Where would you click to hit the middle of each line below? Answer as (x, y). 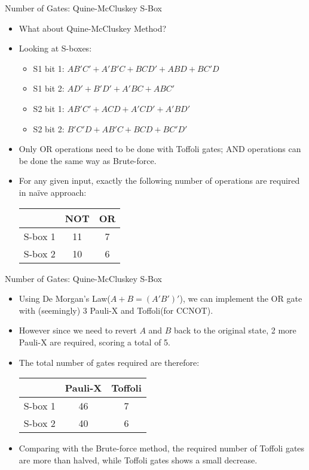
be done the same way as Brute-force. (88, 160)
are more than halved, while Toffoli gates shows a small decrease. (138, 460)
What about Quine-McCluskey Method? (93, 28)
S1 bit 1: (49, 68)
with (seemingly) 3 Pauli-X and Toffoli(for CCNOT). (116, 310)
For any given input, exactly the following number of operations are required (159, 181)
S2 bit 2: (49, 128)
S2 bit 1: (49, 108)
